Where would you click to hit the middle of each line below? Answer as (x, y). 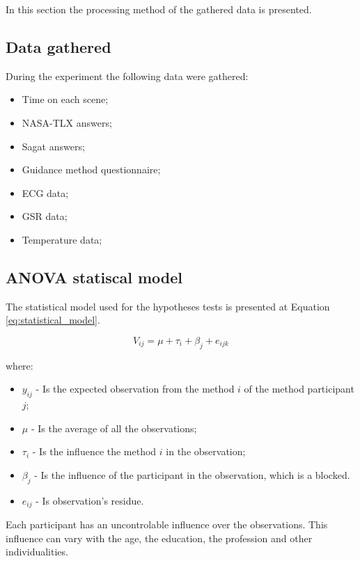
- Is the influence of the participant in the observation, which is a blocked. (192, 474)
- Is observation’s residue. (90, 500)
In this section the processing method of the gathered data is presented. (159, 9)
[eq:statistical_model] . (53, 320)
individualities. (37, 552)
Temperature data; (62, 239)
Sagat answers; (53, 146)
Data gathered (58, 46)
